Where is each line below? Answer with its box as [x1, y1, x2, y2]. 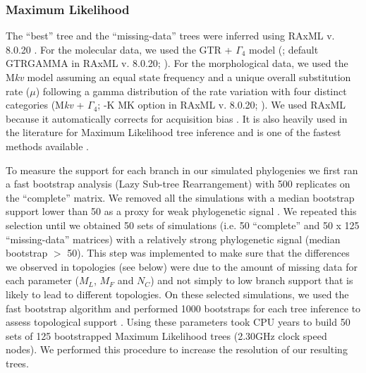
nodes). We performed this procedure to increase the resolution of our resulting [6, 342, 348, 357]
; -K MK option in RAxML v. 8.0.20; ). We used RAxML [97, 97, 346, 112]
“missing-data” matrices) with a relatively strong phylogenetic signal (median [6, 231, 341, 246]
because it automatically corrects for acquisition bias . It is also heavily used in [6, 111, 348, 126]
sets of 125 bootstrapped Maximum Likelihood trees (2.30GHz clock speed [6, 328, 327, 343]
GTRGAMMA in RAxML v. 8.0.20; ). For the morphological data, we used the [6, 56, 348, 71]
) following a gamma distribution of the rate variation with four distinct [35, 83, 347, 98]
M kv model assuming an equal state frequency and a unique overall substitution [6, 70, 351, 84]
